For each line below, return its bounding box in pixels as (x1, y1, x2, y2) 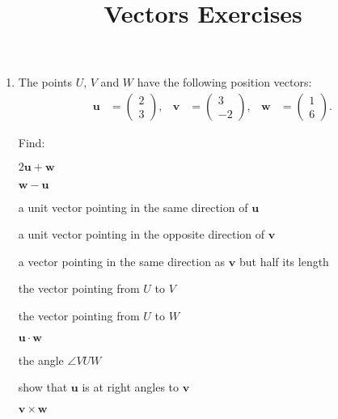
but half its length (239, 252, 329, 269)
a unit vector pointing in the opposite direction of (18, 226, 265, 243)
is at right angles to (82, 379, 180, 396)
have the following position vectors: (137, 74, 312, 91)
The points (18, 74, 72, 91)
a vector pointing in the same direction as (18, 252, 226, 269)
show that (18, 379, 68, 396)
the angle (18, 351, 64, 368)
